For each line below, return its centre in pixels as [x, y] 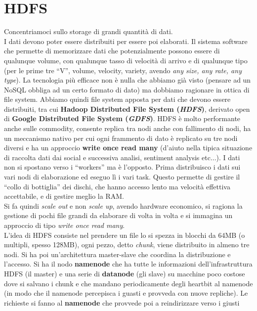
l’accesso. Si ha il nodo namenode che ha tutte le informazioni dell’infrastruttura [128, 264]
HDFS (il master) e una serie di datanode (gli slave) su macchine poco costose [125, 273]
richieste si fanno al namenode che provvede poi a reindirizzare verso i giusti [122, 302]
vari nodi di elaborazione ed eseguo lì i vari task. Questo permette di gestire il [122, 177]
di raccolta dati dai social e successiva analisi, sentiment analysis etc [107, 157]
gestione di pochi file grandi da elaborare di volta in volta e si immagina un [118, 215]
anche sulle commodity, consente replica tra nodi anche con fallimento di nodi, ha [128, 128]
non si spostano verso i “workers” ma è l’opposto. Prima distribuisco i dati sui [122, 167]
